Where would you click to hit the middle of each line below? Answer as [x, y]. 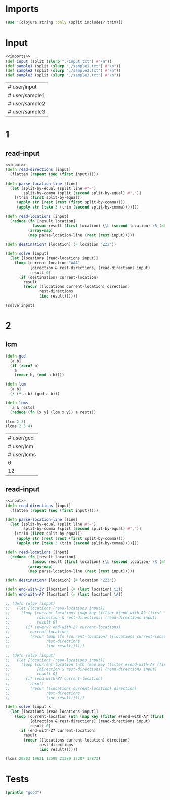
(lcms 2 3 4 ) [19, 426]
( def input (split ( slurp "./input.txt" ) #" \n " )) [59, 61]
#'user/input [22, 87]
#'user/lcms [22, 455]
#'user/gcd [21, 438]
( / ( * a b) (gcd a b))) [35, 394]
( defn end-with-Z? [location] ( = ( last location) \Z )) [64, 590]
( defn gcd [16, 356]
